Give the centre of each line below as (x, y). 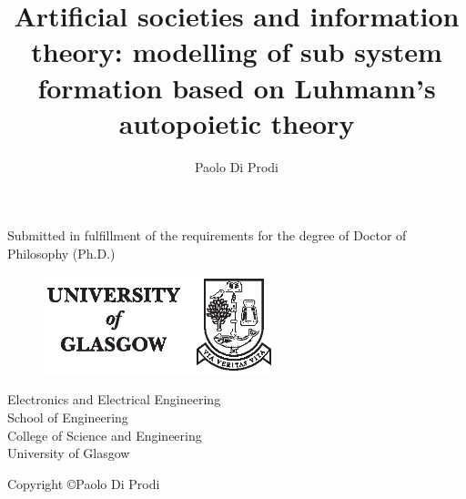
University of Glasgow (69, 453)
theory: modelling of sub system (237, 51)
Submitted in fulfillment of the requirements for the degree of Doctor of (207, 235)
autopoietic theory (237, 122)
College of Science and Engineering (105, 435)
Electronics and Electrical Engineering (114, 399)
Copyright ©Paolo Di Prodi (84, 483)
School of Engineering (68, 417)
